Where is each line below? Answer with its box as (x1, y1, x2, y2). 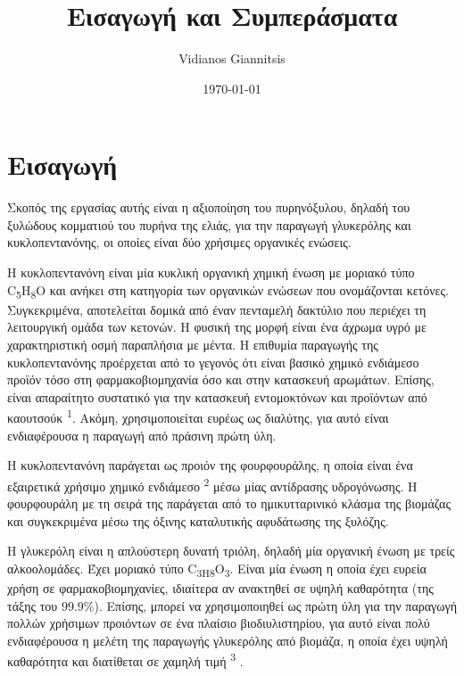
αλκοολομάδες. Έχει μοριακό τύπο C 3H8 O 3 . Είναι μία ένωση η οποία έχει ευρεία (7, 558, 427, 580)
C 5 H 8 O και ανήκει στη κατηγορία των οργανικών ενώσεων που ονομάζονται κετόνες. (7, 280, 449, 301)
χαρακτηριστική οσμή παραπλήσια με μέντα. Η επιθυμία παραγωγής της (7, 334, 378, 353)
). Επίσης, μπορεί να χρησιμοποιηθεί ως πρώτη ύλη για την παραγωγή (94, 596, 457, 614)
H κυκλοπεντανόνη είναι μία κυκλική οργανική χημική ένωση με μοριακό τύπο (7, 263, 415, 282)
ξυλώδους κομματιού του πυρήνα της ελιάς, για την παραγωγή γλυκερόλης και (7, 215, 411, 234)
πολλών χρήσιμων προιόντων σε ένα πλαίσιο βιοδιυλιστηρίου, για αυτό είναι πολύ (7, 614, 430, 632)
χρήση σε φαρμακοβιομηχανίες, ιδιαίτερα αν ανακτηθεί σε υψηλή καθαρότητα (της (7, 578, 434, 597)
